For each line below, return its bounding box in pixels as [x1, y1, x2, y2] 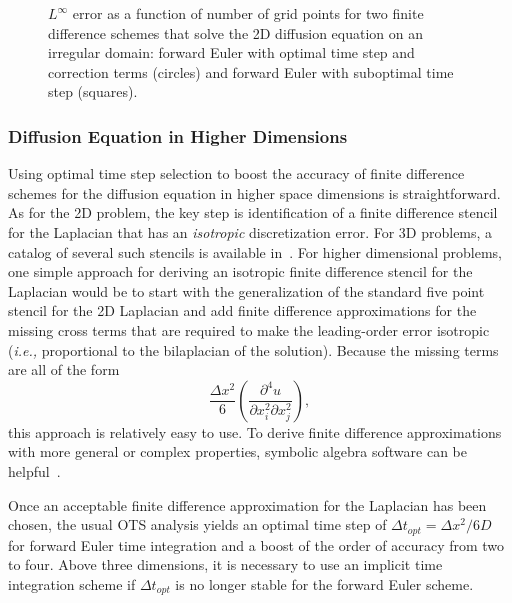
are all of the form [8, 359, 120, 380]
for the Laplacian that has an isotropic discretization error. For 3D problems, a [8, 221, 493, 242]
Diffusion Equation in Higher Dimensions [8, 123, 348, 148]
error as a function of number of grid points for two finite [72, 3, 424, 23]
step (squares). [48, 81, 138, 102]
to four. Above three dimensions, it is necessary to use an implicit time [8, 554, 443, 575]
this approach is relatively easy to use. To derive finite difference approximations [8, 421, 502, 442]
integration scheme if [8, 573, 136, 594]
